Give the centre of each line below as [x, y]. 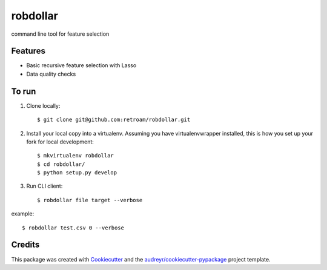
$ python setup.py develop [77, 173]
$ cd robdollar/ [61, 164]
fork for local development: [60, 142]
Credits [25, 245]
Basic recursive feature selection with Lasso [81, 65]
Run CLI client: [45, 186]
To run [24, 91]
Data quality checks [51, 74]
